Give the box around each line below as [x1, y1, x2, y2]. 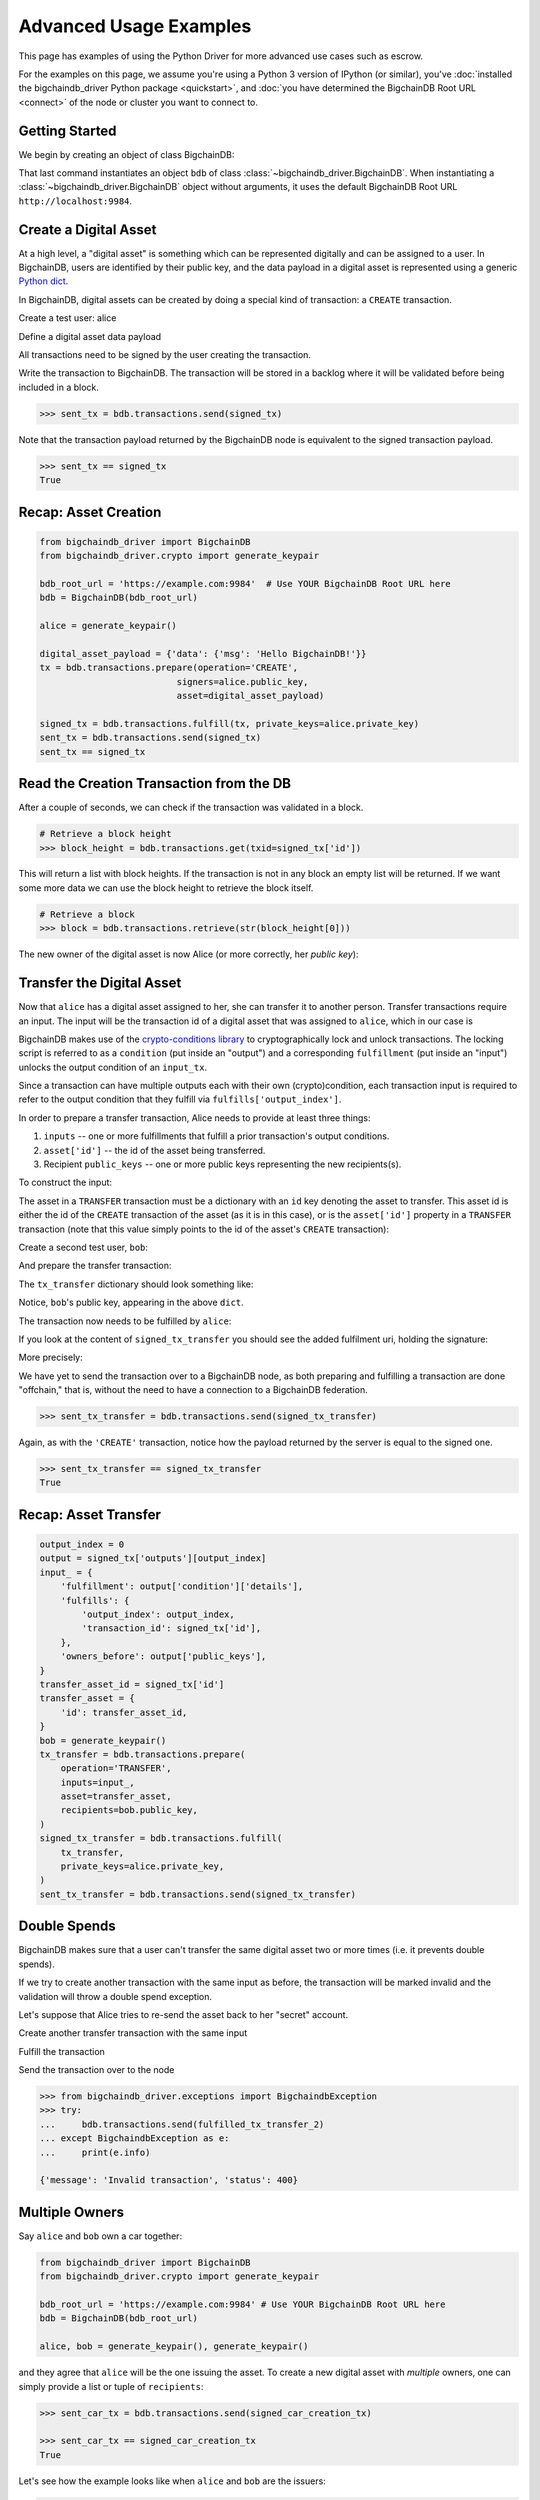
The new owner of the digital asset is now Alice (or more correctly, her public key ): [18, 948, 359, 960]
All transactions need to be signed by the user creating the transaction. [18, 349, 312, 361]
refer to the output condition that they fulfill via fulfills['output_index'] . [18, 1093, 342, 1105]
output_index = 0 [39, 1539, 125, 1550]
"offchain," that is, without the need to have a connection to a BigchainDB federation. [18, 1384, 369, 1396]
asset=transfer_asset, [60, 1791, 172, 1802]
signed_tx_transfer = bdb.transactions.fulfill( [39, 1833, 283, 1844]
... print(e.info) [39, 2146, 151, 2158]
